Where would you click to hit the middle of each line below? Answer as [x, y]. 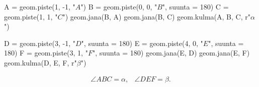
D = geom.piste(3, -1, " [40, 43]
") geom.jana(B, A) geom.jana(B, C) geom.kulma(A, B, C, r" [156, 16]
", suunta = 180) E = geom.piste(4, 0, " [142, 43]
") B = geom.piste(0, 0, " [119, 6]
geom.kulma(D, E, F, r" [40, 62]
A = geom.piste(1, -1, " [40, 6]
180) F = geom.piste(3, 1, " [46, 53]
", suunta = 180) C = [195, 6]
